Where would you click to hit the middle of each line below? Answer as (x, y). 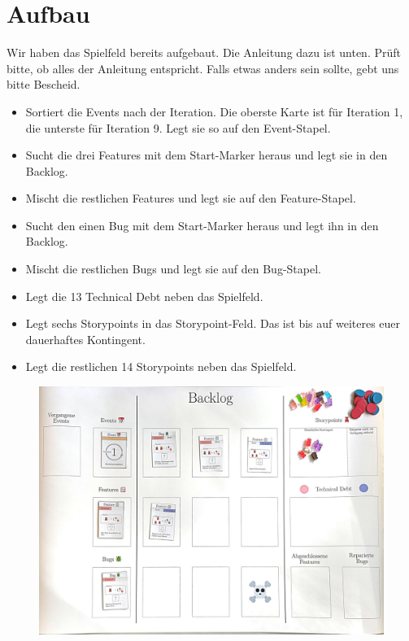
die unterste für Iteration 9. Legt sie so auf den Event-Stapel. (178, 127)
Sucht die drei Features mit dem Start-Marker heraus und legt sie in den (207, 155)
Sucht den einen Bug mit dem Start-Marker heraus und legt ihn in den (202, 225)
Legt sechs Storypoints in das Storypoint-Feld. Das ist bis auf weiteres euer (213, 323)
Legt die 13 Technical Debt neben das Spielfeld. (144, 296)
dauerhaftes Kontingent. (85, 339)
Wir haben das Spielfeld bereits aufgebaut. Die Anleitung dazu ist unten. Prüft (204, 52)
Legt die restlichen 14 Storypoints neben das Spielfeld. (161, 366)
